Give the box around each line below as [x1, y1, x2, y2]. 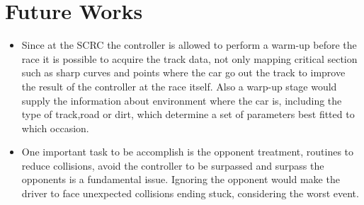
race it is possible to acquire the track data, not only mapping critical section [21, 51, 358, 66]
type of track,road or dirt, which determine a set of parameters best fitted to [21, 107, 355, 122]
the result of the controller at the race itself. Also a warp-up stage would [21, 78, 337, 93]
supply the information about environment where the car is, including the [21, 93, 342, 107]
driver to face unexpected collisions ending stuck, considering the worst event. [21, 186, 359, 201]
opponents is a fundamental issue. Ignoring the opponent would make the [21, 172, 340, 187]
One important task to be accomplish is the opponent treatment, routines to [21, 144, 354, 159]
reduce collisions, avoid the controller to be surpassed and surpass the [21, 158, 324, 172]
